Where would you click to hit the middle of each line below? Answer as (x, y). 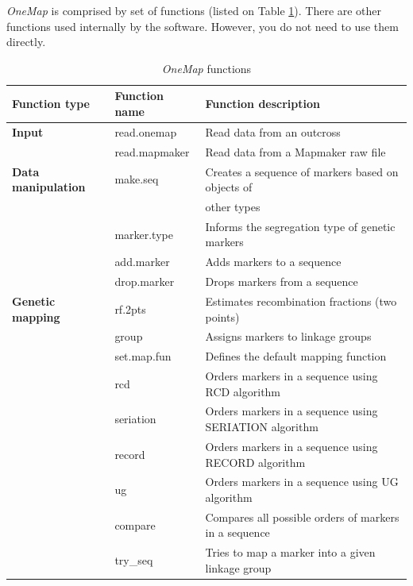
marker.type (144, 234)
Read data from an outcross (273, 131)
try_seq (134, 560)
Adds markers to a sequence (273, 262)
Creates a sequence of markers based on (302, 171)
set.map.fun (143, 356)
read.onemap (146, 131)
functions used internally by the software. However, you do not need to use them (203, 26)
